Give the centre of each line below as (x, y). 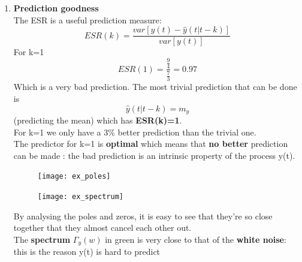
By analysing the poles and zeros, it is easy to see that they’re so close (143, 216)
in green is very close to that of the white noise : (196, 239)
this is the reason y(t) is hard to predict (87, 252)
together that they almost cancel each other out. (102, 228)
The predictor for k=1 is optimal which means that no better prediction (151, 144)
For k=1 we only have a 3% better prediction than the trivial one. (135, 132)
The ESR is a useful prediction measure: (87, 19)
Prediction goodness (56, 8)
